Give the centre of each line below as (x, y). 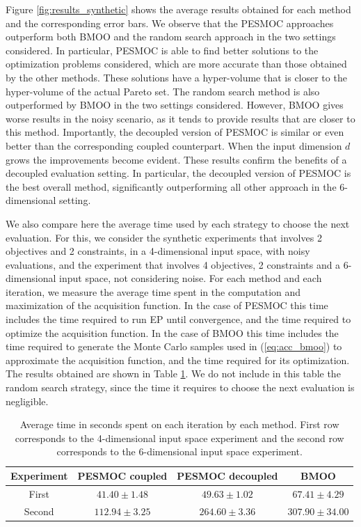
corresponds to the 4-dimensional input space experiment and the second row (179, 438)
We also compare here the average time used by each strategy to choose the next (178, 223)
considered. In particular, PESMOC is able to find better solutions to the (162, 50)
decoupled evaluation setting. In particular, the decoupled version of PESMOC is (178, 173)
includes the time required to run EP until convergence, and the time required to (178, 319)
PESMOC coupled (122, 475)
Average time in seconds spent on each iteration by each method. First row (179, 424)
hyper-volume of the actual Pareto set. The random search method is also (163, 91)
